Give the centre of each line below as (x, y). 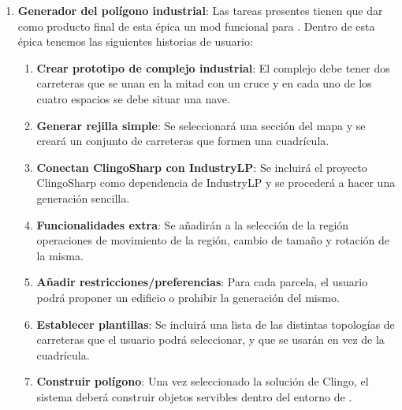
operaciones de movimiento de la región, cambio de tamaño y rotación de (213, 240)
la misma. (60, 255)
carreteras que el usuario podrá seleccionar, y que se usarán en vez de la (210, 339)
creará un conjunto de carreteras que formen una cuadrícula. (183, 141)
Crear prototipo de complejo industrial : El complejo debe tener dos (213, 67)
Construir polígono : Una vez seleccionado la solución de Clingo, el (203, 381)
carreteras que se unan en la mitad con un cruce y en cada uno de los (204, 83)
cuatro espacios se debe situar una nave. (133, 98)
